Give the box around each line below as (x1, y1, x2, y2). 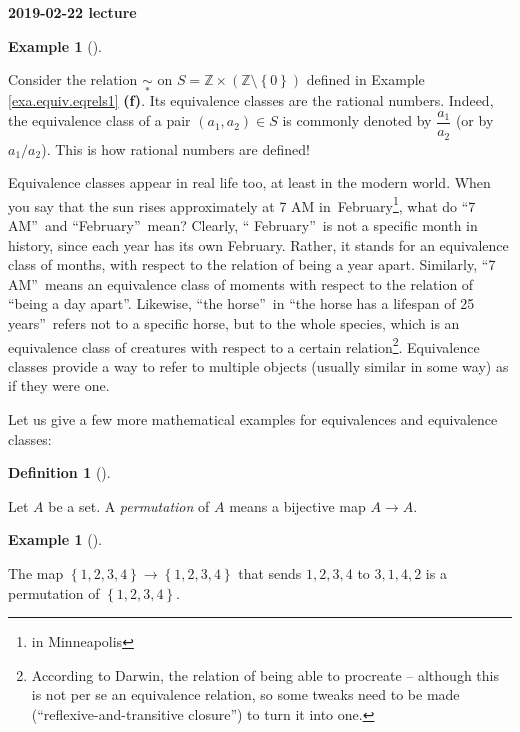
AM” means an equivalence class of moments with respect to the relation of (8, 273, 474, 294)
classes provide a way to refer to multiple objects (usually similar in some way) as (8, 355, 509, 376)
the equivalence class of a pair (8, 110, 191, 131)
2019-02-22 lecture (8, 2, 137, 22)
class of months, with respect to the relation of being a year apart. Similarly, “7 (8, 254, 496, 275)
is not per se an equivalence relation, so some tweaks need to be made (31, 684, 460, 705)
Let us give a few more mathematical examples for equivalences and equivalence (8, 408, 498, 429)
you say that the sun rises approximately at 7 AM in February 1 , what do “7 (8, 192, 476, 216)
